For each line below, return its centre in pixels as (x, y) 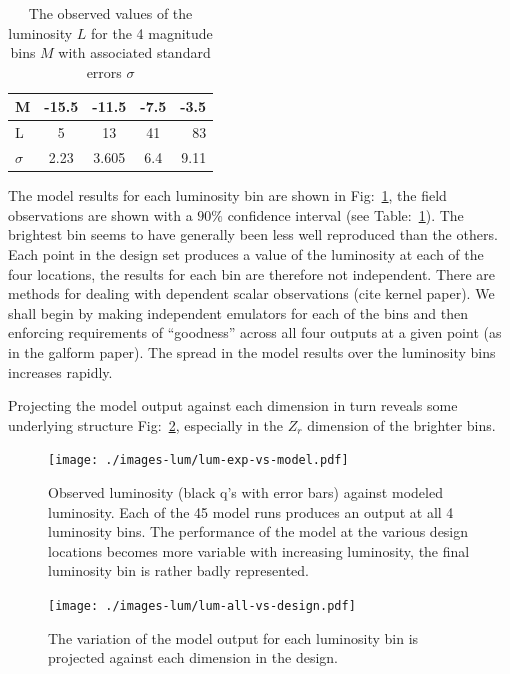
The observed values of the (110, 13)
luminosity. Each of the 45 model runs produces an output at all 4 (251, 511)
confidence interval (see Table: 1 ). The (345, 214)
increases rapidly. (60, 371)
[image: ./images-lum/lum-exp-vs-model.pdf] (198, 460)
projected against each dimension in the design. (193, 657)
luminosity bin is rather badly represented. (178, 570)
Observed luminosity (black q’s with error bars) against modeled (245, 491)
